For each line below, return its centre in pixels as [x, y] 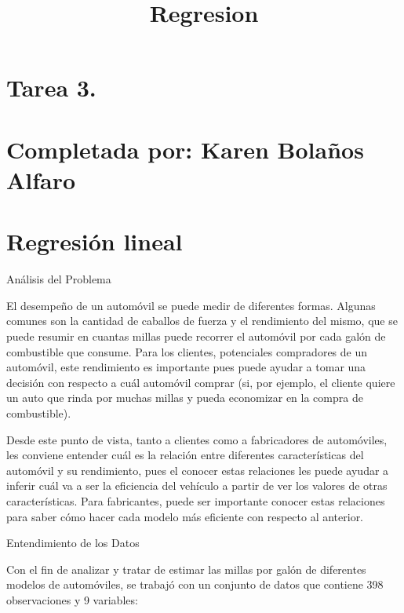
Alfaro [41, 179]
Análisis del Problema [59, 279]
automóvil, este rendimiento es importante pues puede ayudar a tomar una [186, 367]
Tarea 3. [51, 88]
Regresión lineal [95, 241]
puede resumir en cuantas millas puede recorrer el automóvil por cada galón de [196, 336]
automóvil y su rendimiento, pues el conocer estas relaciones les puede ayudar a [198, 470]
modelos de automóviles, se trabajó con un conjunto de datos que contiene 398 [195, 584]
